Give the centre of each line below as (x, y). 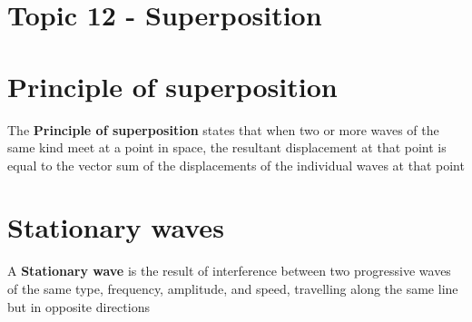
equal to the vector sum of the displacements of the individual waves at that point (236, 165)
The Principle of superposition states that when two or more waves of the (223, 129)
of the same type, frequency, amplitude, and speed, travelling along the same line (233, 288)
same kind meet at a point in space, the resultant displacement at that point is (227, 147)
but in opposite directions (79, 306)
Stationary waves (116, 227)
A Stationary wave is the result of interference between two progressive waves (229, 271)
